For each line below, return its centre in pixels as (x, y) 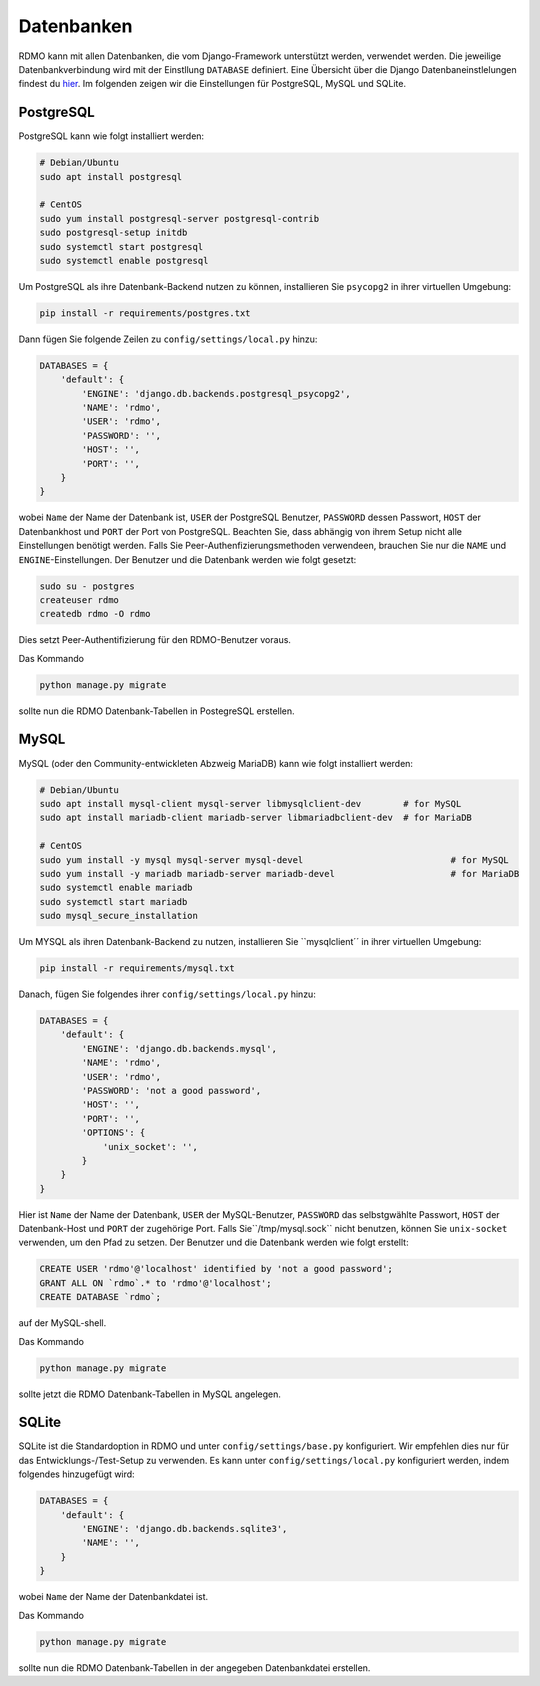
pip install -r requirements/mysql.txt (137, 968)
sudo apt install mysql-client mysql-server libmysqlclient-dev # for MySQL (250, 803)
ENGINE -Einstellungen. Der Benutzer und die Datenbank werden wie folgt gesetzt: (187, 559)
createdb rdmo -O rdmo (95, 614)
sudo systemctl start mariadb (113, 901)
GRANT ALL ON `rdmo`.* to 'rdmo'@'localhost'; (155, 1283)
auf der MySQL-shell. (62, 1323)
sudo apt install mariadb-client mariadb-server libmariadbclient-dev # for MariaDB (255, 818)
